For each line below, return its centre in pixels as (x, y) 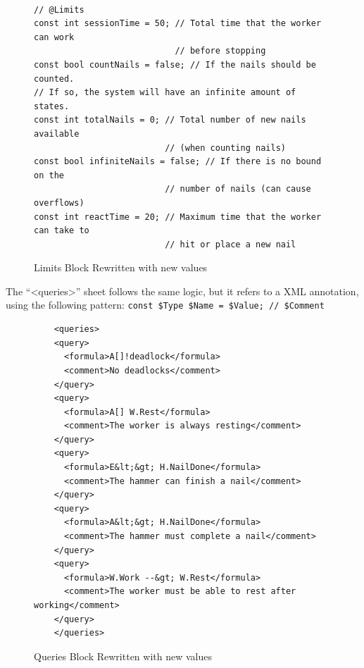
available (57, 134)
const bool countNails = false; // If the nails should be (175, 64)
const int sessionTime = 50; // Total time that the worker (178, 24)
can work (54, 37)
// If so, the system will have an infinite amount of (165, 93)
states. (52, 106)
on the (49, 175)
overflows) (59, 203)
